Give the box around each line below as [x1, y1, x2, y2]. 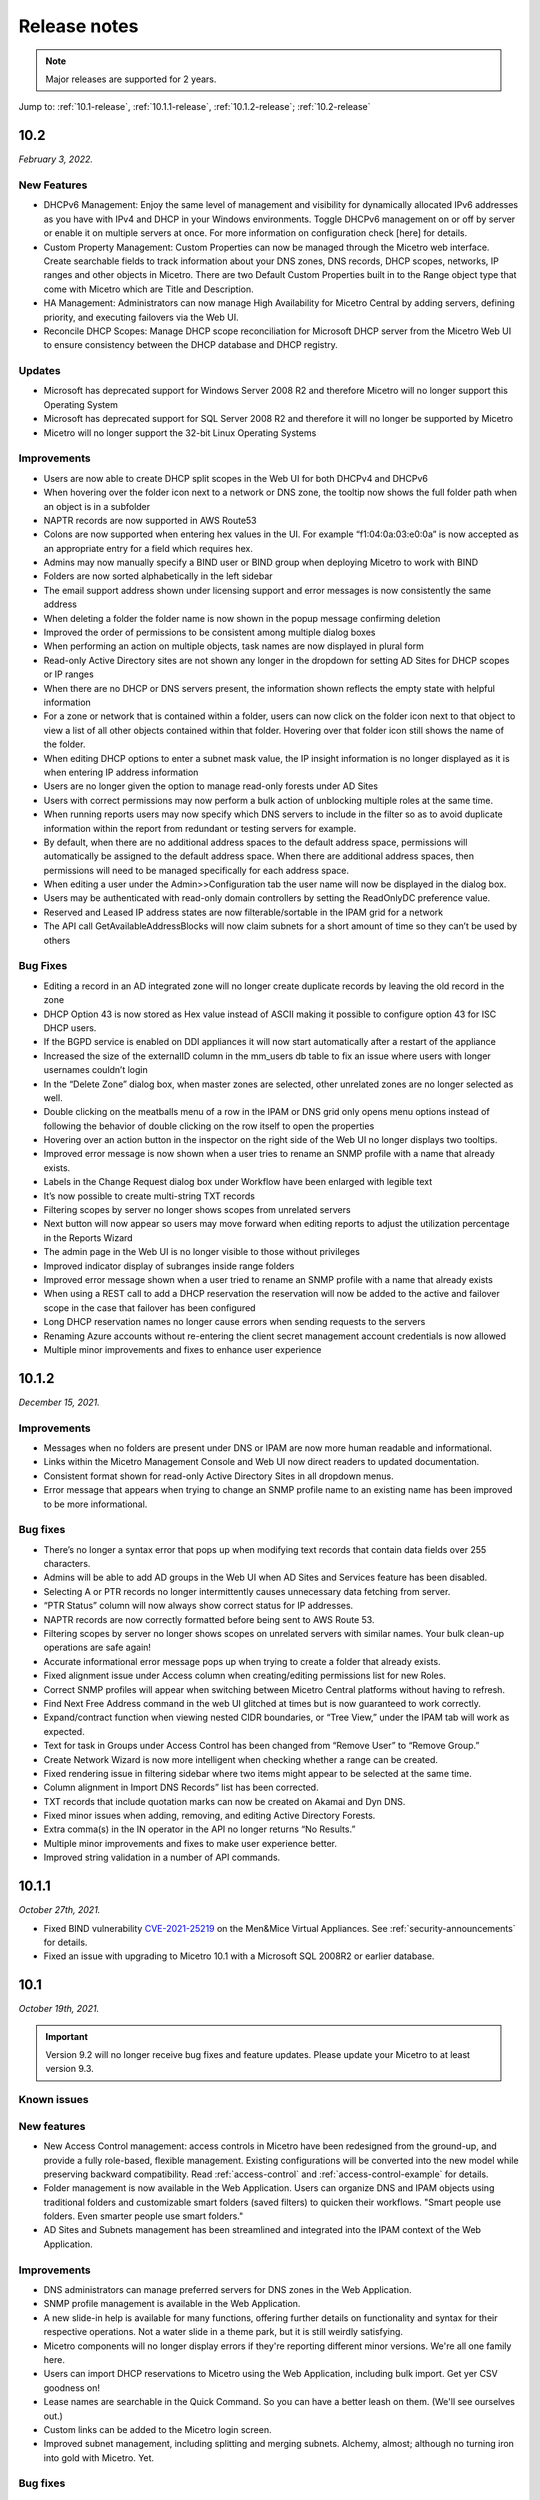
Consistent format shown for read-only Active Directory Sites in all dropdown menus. [43, 1470, 394, 1482]
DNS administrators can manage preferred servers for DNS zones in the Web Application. [43, 2284, 412, 2295]
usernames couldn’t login [43, 1064, 149, 1076]
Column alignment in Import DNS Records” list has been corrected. [43, 1781, 319, 1794]
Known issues [18, 2093, 89, 2107]
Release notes [18, 15, 139, 37]
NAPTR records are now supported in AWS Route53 [43, 514, 257, 526]
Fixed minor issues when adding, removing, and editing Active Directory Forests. [43, 1810, 376, 1822]
